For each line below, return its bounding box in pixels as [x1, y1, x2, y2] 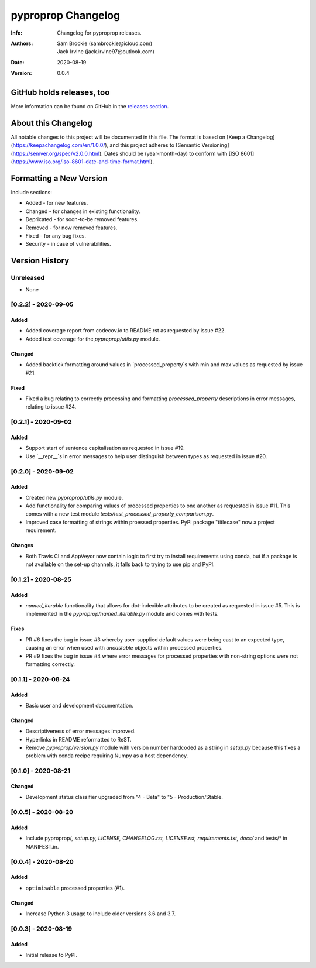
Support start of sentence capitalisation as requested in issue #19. [25, 445, 186, 452]
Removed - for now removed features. [25, 224, 118, 231]
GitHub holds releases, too [11, 87, 110, 97]
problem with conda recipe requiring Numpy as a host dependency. [25, 752, 188, 759]
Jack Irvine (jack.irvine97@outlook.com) [57, 48, 155, 55]
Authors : [11, 40, 33, 47]
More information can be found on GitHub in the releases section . [11, 103, 169, 110]
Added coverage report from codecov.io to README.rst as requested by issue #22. [25, 327, 226, 334]
